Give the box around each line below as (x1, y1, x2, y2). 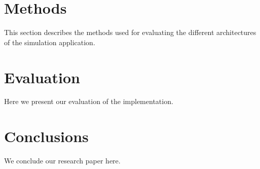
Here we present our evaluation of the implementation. (4, 96, 173, 107)
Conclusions (4, 126, 89, 147)
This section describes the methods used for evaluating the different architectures (4, 27, 256, 38)
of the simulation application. (4, 37, 95, 47)
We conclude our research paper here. (4, 155, 121, 166)
